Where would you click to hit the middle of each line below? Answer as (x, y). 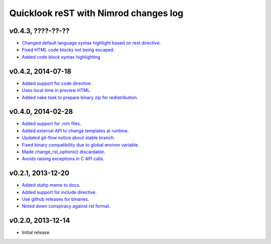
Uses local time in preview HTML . (56, 90)
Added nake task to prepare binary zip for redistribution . (80, 97)
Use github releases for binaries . (56, 199)
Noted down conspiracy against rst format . (66, 206)
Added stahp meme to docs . (51, 185)
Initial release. (36, 232)
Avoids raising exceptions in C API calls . (63, 159)
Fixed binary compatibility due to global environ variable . (81, 145)
